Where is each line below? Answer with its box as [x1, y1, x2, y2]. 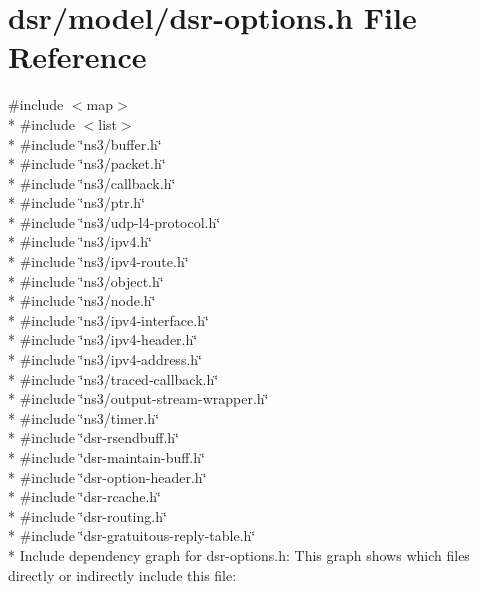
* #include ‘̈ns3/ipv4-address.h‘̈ [8, 349, 202, 370]
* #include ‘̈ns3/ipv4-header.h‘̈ [8, 329, 198, 350]
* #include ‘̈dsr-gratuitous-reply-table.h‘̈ [8, 525, 256, 546]
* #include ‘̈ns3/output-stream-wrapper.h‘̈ [8, 388, 269, 409]
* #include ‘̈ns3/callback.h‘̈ [8, 172, 176, 193]
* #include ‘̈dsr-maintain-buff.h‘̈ [8, 447, 205, 467]
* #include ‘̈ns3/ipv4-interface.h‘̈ [8, 309, 209, 330]
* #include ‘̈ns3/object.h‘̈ [8, 270, 164, 291]
